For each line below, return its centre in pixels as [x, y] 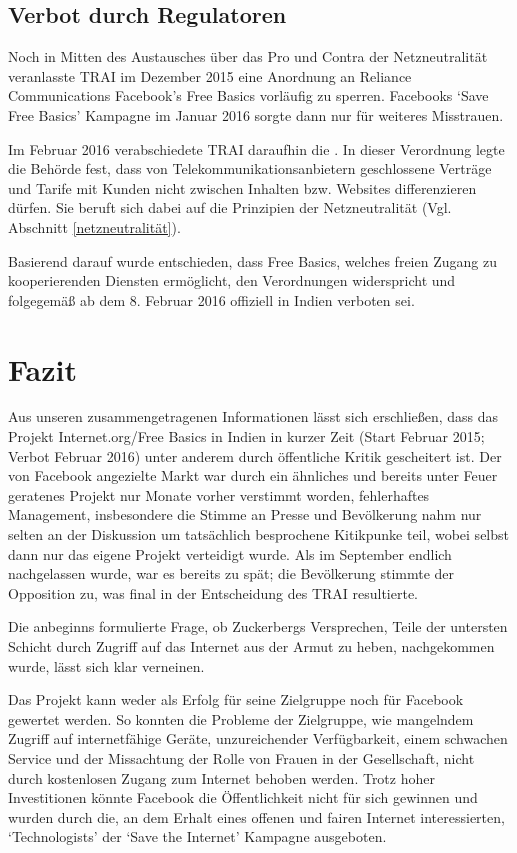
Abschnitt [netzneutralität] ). [94, 226]
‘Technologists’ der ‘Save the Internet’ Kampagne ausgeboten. [197, 836]
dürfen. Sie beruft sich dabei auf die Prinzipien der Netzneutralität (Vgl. [230, 207]
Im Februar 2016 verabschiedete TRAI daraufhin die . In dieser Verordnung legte [256, 148]
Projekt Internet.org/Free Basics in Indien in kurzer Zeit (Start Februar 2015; [246, 436]
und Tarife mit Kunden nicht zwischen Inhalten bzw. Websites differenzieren [242, 187]
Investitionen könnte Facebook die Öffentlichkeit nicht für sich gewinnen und [243, 797]
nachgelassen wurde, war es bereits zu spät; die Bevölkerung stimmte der [231, 573]
